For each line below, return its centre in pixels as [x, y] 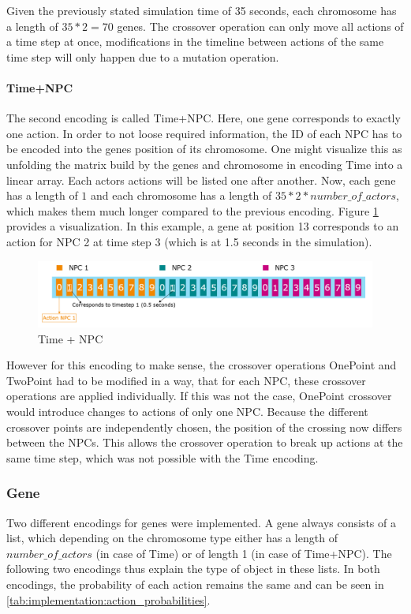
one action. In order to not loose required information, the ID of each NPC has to [204, 133]
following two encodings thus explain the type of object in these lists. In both [193, 569]
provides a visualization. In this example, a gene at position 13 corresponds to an [203, 226]
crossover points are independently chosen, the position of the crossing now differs [204, 427]
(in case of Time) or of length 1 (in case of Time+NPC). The [244, 553]
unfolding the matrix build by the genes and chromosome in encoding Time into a [205, 164]
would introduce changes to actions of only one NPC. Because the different [187, 411]
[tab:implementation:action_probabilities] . [108, 599]
